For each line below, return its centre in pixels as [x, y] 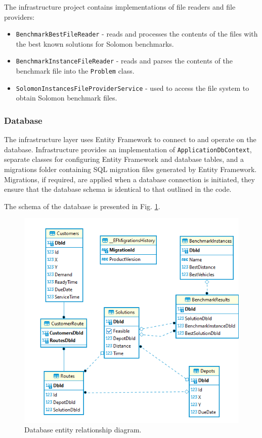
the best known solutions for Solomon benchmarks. [95, 43]
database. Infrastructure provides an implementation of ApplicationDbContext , [128, 149]
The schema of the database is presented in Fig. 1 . [82, 206]
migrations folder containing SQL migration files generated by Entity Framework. [130, 169]
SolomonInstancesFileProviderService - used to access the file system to [133, 88]
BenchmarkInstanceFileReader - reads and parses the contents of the [124, 61]
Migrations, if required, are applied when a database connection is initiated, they [129, 179]
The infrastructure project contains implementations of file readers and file [120, 7]
